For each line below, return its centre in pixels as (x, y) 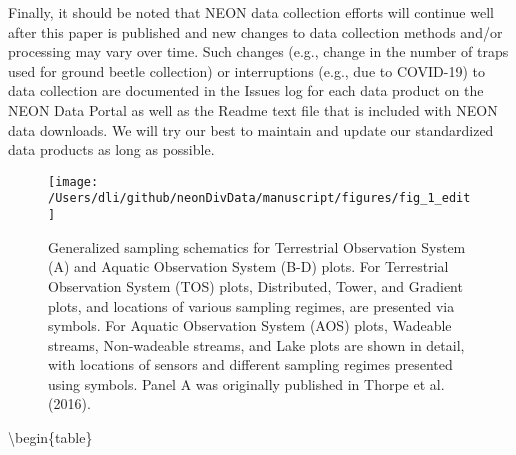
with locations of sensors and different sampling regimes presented (250, 364)
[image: (73, 181)
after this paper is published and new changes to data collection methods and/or (255, 31)
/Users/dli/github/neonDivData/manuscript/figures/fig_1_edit (259, 198)
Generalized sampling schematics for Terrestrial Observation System (257, 246)
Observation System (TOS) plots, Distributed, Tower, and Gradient (255, 285)
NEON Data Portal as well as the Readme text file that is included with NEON (253, 109)
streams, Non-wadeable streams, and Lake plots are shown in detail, (256, 344)
